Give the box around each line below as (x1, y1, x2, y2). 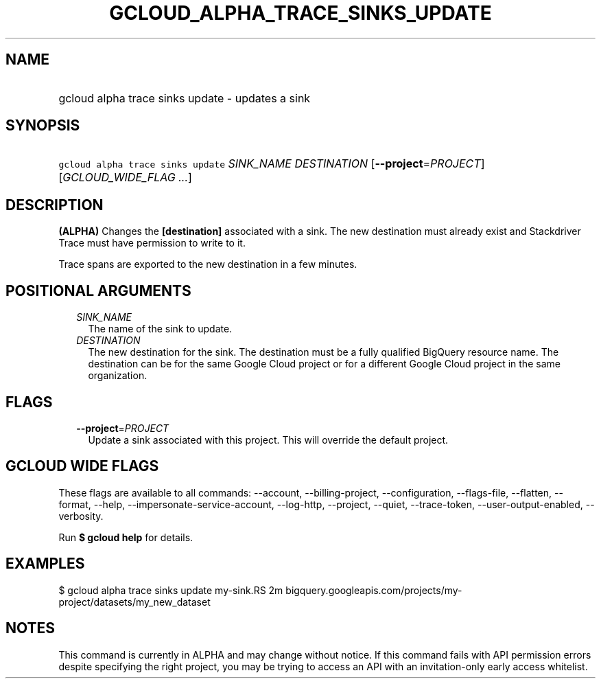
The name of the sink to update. (88, 323, 233, 335)
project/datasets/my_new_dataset (58, 595, 211, 608)
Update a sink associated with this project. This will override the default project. (88, 433, 449, 446)
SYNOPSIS (5, 117, 80, 135)
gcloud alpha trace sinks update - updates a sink (58, 91, 311, 105)
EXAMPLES (5, 555, 85, 573)
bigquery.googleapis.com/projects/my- (285, 584, 462, 596)
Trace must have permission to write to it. (58, 237, 246, 249)
